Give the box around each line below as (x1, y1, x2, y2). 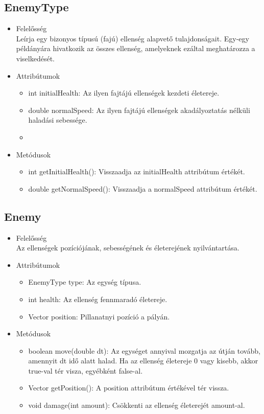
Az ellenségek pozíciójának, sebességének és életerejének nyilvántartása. (16, 242, 239, 253)
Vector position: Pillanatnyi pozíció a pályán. (28, 311, 170, 321)
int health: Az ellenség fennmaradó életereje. (28, 293, 167, 304)
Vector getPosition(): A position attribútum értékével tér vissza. (28, 382, 229, 393)
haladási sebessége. (28, 114, 87, 125)
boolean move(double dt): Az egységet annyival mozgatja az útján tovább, (28, 345, 260, 356)
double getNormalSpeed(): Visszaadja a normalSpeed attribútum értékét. (28, 183, 257, 194)
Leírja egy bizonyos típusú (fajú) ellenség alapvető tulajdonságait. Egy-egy (16, 33, 249, 43)
